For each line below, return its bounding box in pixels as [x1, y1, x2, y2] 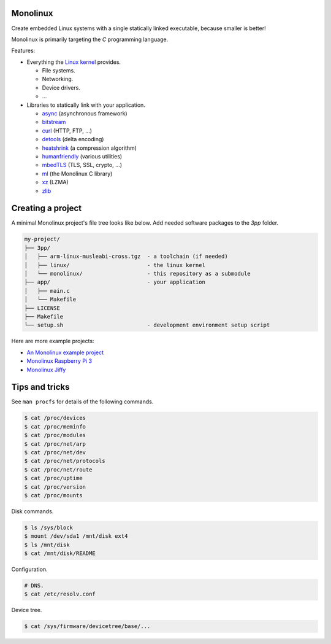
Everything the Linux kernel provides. [26, 58, 121, 66]
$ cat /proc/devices [24, 414, 86, 422]
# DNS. [24, 582, 44, 589]
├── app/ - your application [24, 279, 205, 285]
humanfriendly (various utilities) [42, 152, 123, 160]
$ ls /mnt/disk [24, 541, 70, 548]
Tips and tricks [11, 382, 70, 392]
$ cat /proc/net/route [24, 466, 93, 473]
